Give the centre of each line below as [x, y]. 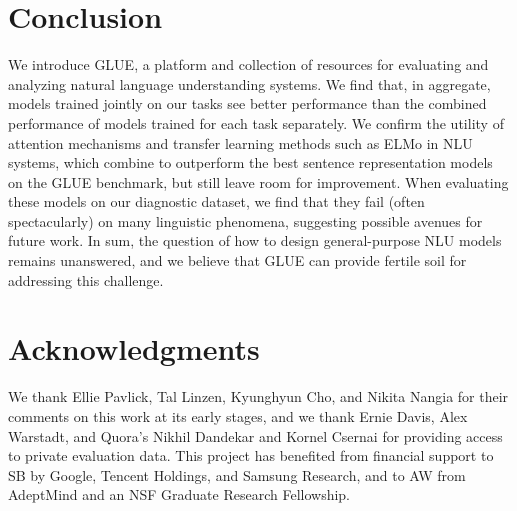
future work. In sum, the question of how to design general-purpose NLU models [255, 240]
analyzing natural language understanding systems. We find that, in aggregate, [249, 83]
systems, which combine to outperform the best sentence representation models [250, 162]
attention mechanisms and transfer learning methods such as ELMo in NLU [240, 142]
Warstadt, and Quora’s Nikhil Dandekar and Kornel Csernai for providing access [255, 435]
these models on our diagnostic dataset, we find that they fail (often [216, 201]
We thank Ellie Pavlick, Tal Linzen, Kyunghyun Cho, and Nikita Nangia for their [258, 396]
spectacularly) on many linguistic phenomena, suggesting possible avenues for [245, 220]
